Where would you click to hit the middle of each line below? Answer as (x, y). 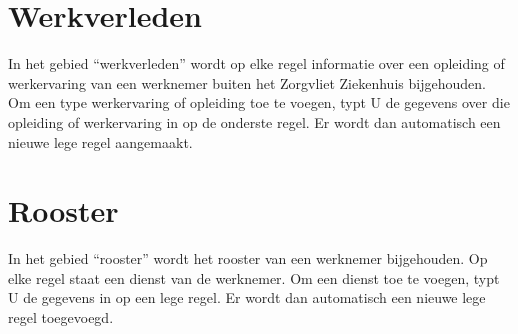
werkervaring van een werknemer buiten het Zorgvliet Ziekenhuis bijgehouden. (247, 82)
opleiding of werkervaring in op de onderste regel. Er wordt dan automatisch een (254, 121)
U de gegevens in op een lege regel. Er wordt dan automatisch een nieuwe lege (247, 297)
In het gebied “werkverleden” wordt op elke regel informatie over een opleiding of (256, 63)
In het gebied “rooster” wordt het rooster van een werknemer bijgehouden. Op (248, 258)
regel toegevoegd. (61, 317)
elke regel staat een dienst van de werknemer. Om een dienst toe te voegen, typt (254, 277)
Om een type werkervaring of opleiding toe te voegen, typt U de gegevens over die (259, 102)
